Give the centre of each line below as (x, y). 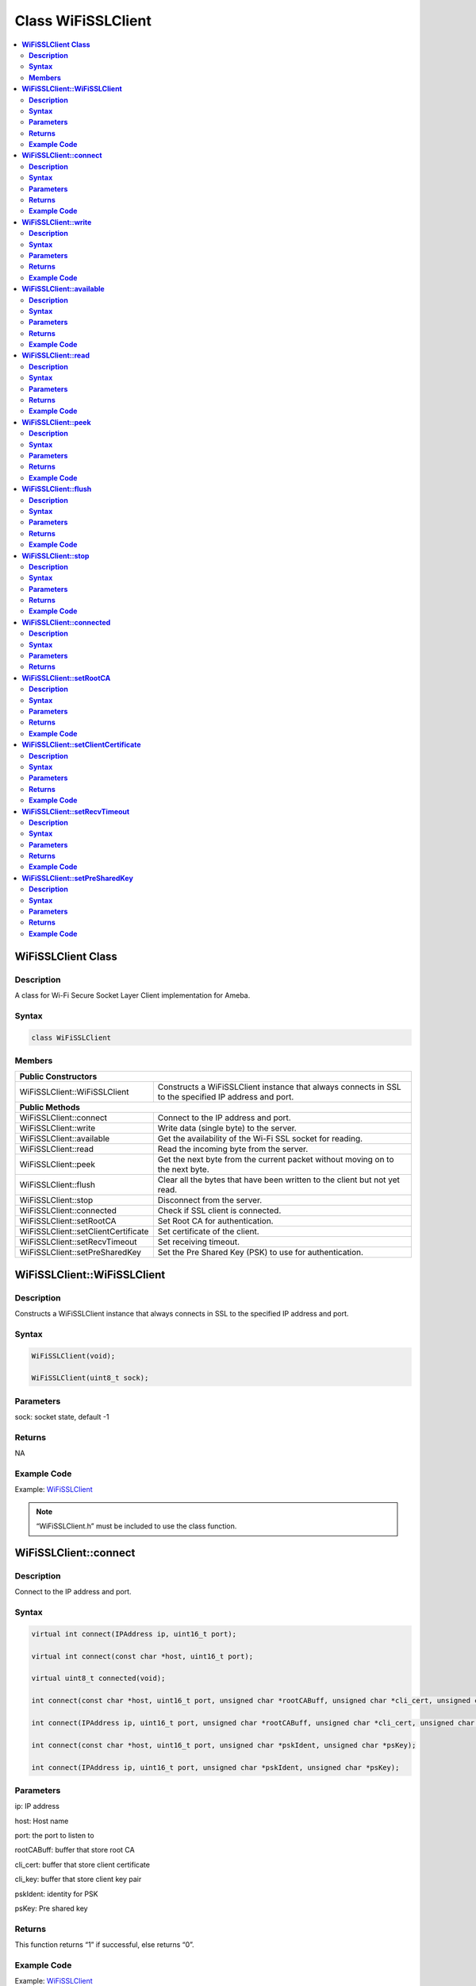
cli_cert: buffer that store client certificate (83, 1864)
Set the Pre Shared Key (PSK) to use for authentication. (261, 1253)
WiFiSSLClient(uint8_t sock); (90, 1378)
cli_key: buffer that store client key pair (78, 1880)
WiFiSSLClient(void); (73, 1356)
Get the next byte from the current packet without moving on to (276, 1160)
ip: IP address (37, 1806)
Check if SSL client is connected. (219, 1211)
